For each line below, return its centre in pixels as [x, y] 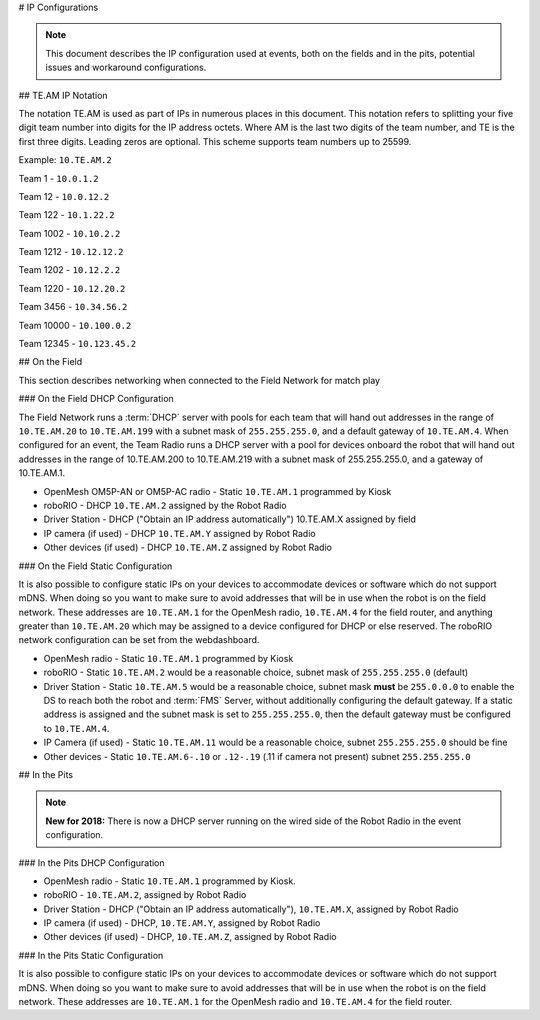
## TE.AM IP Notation [63, 95]
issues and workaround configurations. [126, 67]
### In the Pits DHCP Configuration [91, 862]
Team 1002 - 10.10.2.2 [69, 233]
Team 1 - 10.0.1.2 [58, 178]
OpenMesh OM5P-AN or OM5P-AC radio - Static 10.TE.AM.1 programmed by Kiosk [217, 491]
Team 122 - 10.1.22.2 [66, 215]
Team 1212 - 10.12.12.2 [71, 252]
